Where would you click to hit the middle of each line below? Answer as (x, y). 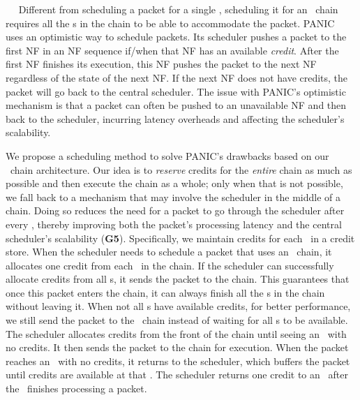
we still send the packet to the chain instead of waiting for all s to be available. (177, 320)
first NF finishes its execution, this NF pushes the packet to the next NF (161, 64)
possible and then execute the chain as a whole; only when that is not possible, (174, 183)
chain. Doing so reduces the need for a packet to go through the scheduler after (175, 210)
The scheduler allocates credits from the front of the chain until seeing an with (176, 333)
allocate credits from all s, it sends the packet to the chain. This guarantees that (178, 279)
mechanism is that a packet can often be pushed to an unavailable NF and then (176, 105)
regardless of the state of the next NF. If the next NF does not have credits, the (177, 77)
